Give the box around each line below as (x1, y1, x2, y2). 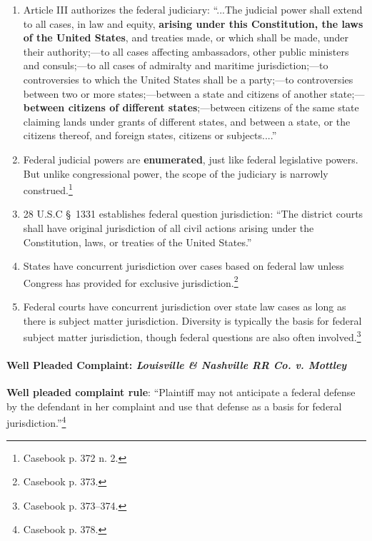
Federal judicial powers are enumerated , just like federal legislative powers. (23, 151, 358, 166)
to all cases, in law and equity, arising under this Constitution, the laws (23, 16, 363, 31)
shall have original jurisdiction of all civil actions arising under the (23, 220, 314, 235)
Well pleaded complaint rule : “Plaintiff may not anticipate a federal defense (6, 385, 356, 400)
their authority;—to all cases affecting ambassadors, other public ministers (23, 44, 349, 59)
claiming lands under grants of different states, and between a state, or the (23, 113, 351, 128)
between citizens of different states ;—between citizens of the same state (23, 100, 359, 115)
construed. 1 (23, 181, 73, 197)
